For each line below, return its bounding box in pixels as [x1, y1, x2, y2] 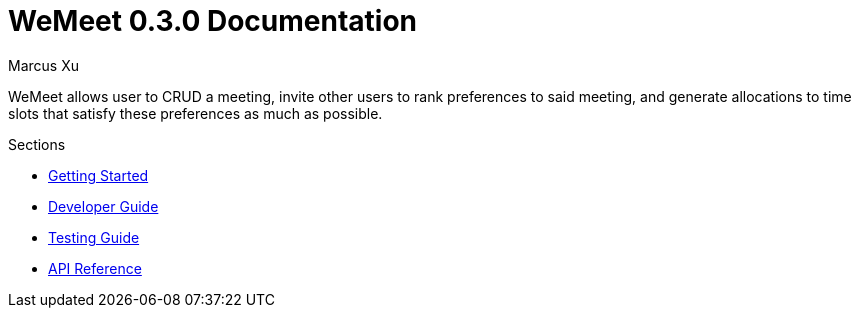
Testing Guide [48, 228, 140, 246]
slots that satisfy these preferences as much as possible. [8, 104, 383, 122]
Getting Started [48, 166, 149, 184]
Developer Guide [48, 197, 159, 215]
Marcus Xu [8, 56, 79, 74]
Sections [8, 135, 66, 153]
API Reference [48, 259, 142, 277]
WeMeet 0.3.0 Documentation [8, 4, 418, 38]
